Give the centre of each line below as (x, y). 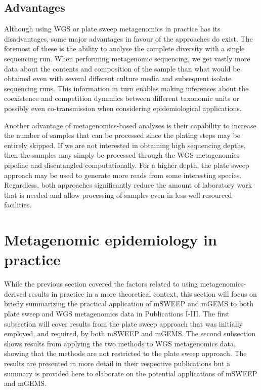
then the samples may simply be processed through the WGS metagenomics (122, 155)
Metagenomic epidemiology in (111, 240)
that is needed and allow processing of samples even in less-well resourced (118, 194)
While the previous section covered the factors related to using (101, 284)
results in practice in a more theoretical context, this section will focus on (143, 293)
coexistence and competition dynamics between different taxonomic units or (122, 98)
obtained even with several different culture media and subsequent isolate (118, 78)
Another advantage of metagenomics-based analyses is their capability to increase (130, 125)
